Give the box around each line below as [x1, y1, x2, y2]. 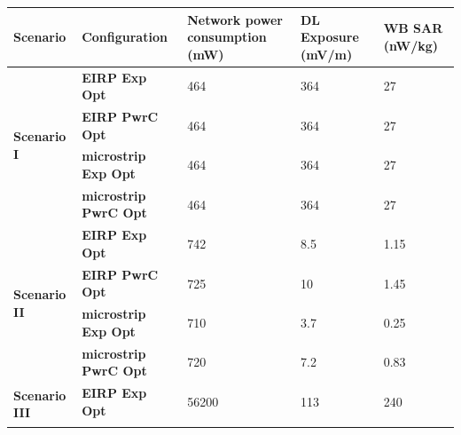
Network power [187, 10, 283, 28]
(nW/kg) [383, 36, 439, 54]
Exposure [300, 28, 359, 46]
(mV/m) [300, 44, 353, 63]
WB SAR [383, 19, 443, 37]
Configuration [82, 28, 168, 46]
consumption [187, 28, 267, 46]
